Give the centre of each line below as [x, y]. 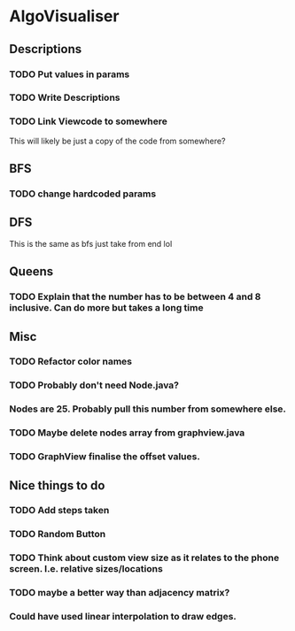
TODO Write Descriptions [65, 97]
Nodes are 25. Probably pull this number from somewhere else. [147, 409]
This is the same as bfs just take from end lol [91, 243]
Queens [31, 272]
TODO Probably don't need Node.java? [94, 385]
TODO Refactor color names [71, 362]
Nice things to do [57, 485]
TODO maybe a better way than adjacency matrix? [120, 593]
